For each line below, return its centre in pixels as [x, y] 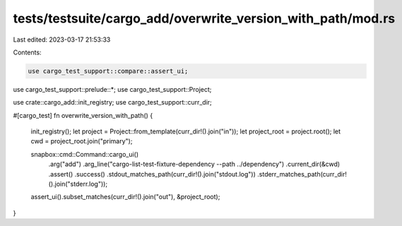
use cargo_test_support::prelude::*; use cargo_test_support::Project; [112, 89]
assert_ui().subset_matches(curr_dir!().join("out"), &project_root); [125, 197]
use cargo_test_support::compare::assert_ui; [108, 71]
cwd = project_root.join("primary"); [82, 141]
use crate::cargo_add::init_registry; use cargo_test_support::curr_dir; [112, 102]
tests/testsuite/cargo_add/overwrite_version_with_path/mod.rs [204, 18]
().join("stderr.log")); [78, 184]
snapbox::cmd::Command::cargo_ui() [85, 154]
